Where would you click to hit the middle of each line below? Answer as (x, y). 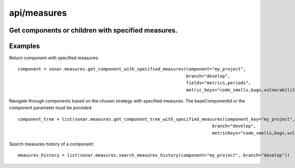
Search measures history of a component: (52, 144)
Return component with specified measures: (54, 58)
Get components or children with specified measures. (93, 30)
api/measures (38, 13)
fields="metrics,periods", (219, 83)
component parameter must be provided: (51, 108)
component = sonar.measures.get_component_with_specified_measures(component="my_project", (132, 69)
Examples (25, 46)
